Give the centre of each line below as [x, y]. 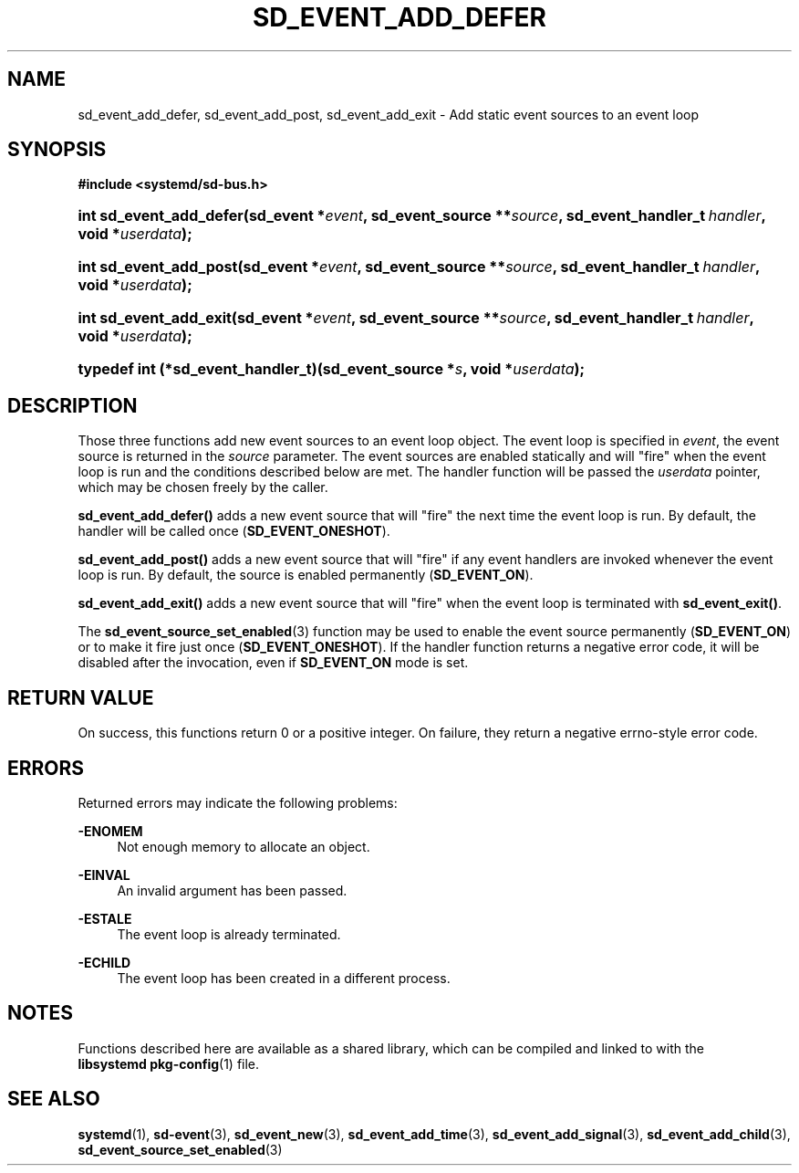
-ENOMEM [110, 831]
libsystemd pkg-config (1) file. [169, 1063]
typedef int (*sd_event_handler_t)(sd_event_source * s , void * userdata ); [332, 369]
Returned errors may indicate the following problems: [238, 802]
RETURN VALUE [81, 697]
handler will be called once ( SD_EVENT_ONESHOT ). [234, 531]
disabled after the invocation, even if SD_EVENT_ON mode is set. [273, 663]
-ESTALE [105, 918]
